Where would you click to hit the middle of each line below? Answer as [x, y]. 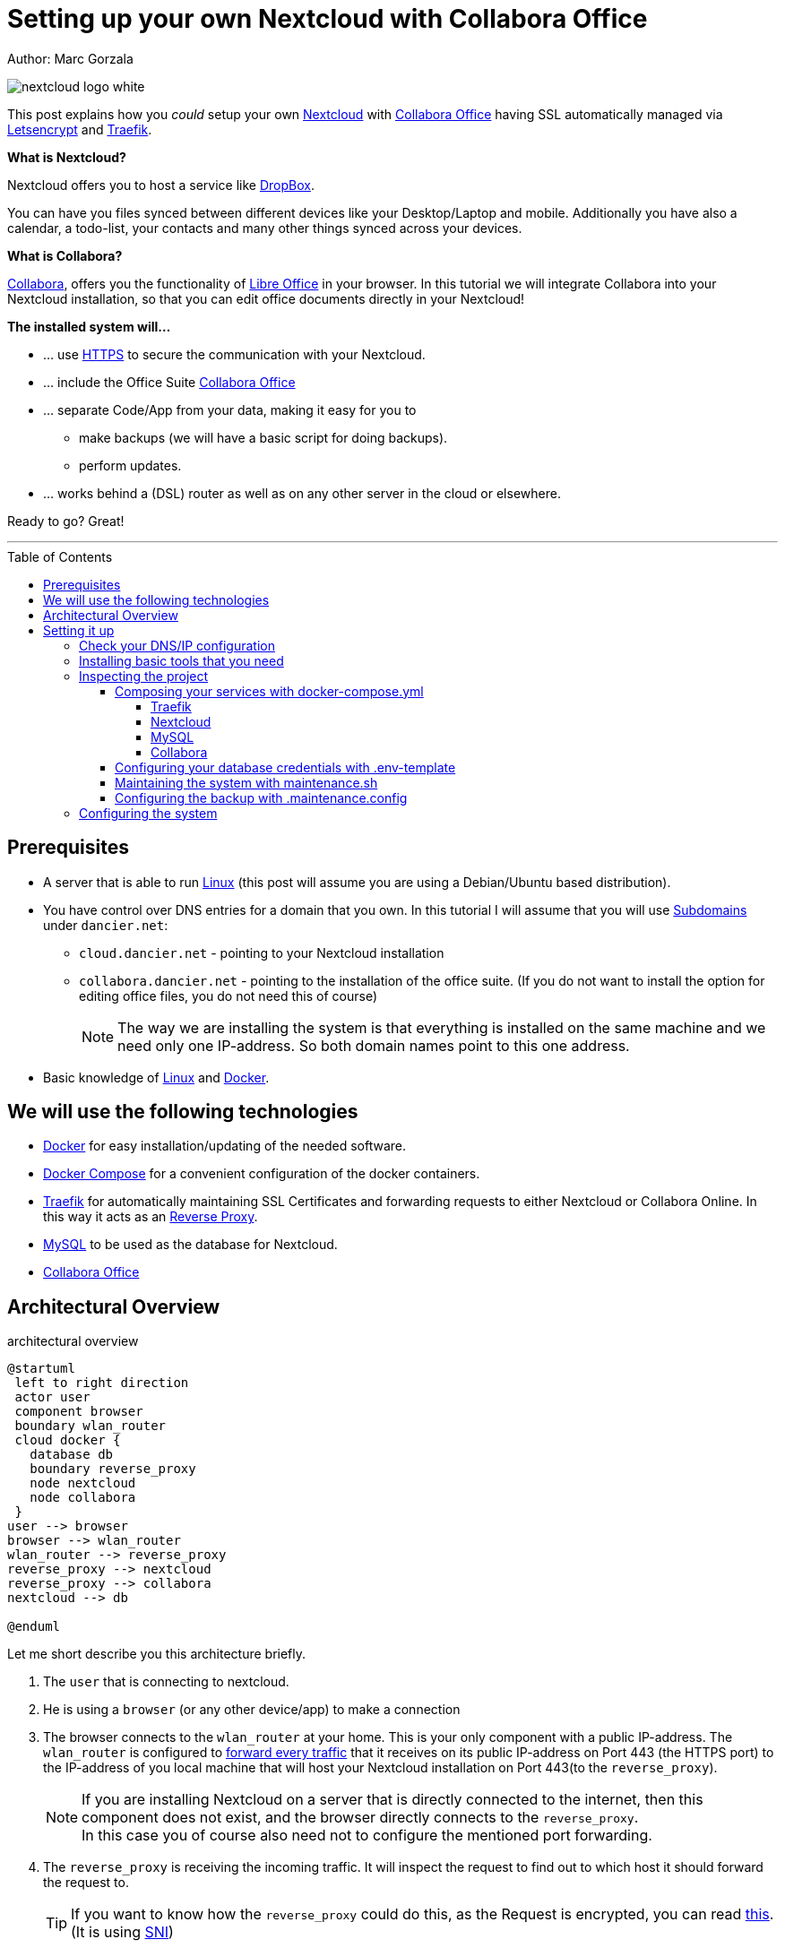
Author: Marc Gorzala [70, 58]
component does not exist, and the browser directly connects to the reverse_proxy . [360, 1818]
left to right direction [102, 1383]
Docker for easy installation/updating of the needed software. [225, 1146]
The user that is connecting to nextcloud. [166, 1682]
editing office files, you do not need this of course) [229, 996]
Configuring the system [148, 813]
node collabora [83, 1498]
